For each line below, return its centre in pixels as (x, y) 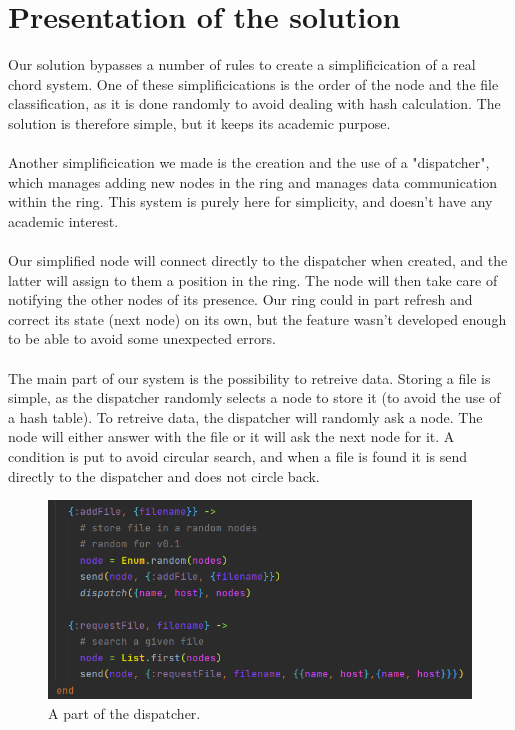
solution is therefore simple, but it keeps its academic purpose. (199, 122)
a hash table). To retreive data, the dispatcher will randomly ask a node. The (245, 416)
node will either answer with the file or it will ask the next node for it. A (231, 436)
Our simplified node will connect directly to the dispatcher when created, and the (258, 260)
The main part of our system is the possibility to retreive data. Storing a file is (249, 377)
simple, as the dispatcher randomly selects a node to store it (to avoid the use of (254, 397)
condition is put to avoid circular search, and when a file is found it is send (238, 456)
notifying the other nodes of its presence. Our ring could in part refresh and (240, 299)
